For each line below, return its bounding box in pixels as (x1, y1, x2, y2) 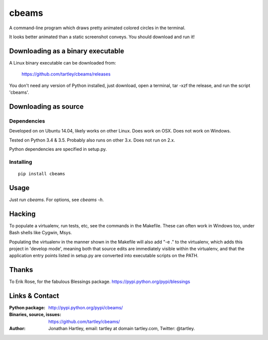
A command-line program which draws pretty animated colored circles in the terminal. (9, 25, 186, 31)
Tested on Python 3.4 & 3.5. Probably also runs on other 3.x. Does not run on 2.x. (9, 137, 175, 143)
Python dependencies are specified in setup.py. (9, 146, 107, 152)
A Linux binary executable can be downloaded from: (9, 60, 116, 66)
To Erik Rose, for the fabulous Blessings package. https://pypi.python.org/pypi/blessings (9, 278, 191, 285)
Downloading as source (9, 102, 84, 111)
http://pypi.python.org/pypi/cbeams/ (48, 305, 123, 311)
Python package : (9, 305, 46, 311)
